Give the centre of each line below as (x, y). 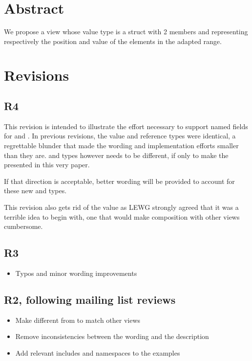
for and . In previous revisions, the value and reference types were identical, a (120, 136)
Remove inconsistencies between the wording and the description (112, 336)
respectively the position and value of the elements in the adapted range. (113, 41)
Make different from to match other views (78, 320)
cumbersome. (23, 226)
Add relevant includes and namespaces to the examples (98, 353)
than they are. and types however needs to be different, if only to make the (116, 155)
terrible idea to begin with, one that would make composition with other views (122, 216)
